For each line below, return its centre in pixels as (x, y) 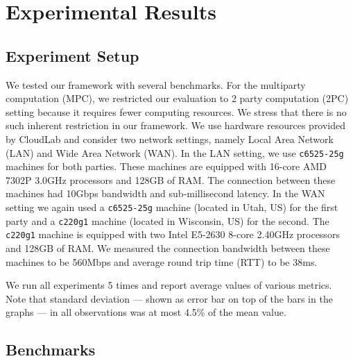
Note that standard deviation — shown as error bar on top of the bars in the (169, 298)
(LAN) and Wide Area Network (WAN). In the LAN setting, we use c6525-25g (175, 152)
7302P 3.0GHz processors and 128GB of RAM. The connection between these (171, 179)
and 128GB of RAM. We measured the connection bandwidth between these (168, 247)
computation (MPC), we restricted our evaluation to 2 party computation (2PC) (177, 98)
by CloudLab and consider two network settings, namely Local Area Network (170, 138)
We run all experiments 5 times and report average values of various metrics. (169, 285)
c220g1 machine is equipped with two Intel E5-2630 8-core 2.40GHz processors (173, 234)
